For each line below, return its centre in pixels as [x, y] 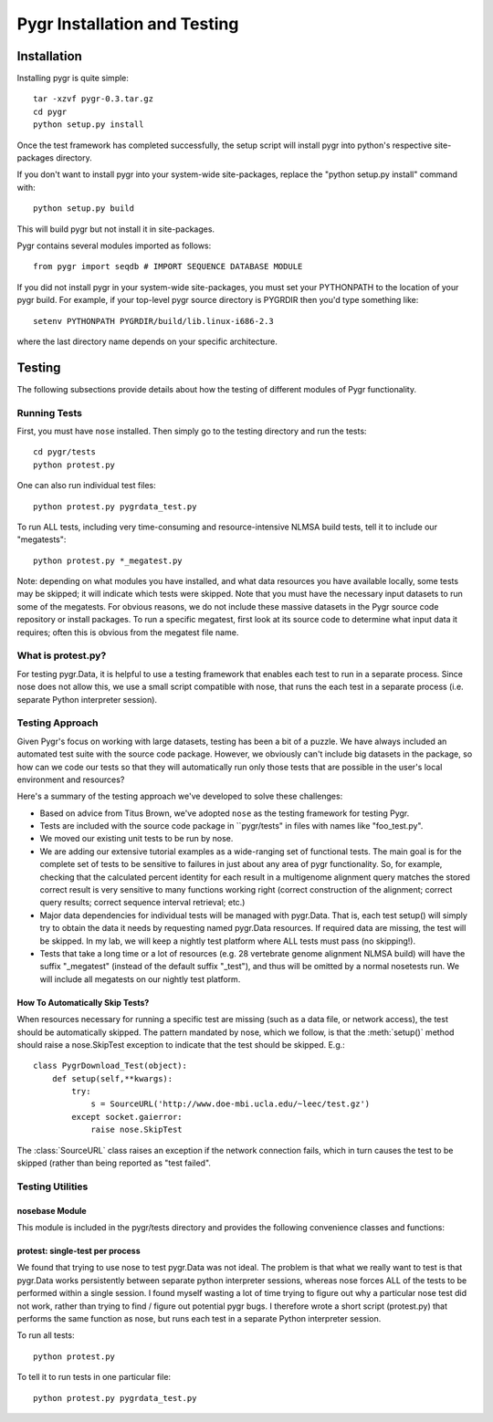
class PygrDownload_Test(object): [110, 1066]
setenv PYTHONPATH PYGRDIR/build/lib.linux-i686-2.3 [153, 321]
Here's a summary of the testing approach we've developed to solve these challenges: [180, 796]
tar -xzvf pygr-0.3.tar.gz [94, 99]
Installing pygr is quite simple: [73, 78]
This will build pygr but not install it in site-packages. [115, 229]
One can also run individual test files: [86, 486]
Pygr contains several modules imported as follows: [114, 246]
